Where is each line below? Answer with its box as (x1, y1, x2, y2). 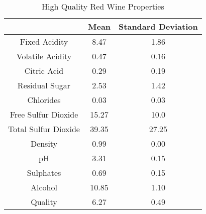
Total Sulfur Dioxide (8, 123, 80, 135)
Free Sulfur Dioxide (10, 109, 78, 120)
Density (30, 138, 58, 149)
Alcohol (31, 181, 57, 193)
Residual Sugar (17, 79, 71, 91)
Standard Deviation (119, 21, 198, 32)
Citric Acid (24, 65, 64, 76)
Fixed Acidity (20, 36, 68, 47)
